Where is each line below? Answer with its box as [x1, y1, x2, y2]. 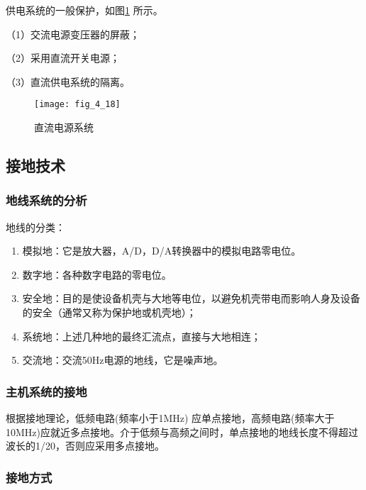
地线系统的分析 [6, 191, 87, 209]
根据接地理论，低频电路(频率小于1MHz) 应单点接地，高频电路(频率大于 [6, 411, 335, 425]
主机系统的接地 [6, 382, 87, 400]
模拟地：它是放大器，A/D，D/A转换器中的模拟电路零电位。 [22, 243, 301, 258]
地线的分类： [6, 219, 65, 234]
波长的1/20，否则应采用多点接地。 [6, 438, 165, 453]
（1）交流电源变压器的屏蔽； [6, 26, 140, 41]
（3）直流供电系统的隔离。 [6, 74, 130, 89]
